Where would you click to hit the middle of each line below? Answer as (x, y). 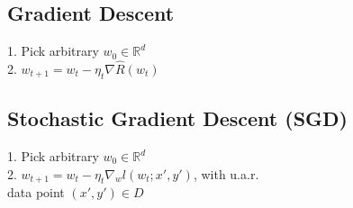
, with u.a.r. (226, 173)
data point (36, 192)
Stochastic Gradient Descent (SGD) (177, 118)
